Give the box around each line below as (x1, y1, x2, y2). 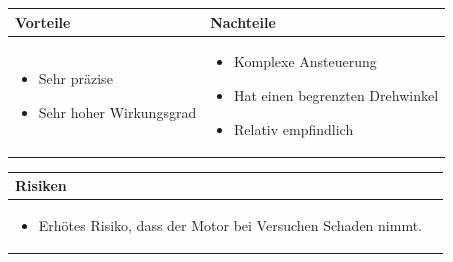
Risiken (15, 175, 67, 196)
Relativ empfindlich (233, 118, 354, 139)
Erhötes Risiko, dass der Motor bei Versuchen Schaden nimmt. (38, 214, 423, 235)
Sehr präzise (38, 68, 113, 89)
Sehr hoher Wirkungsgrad (38, 101, 197, 122)
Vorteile (15, 11, 71, 32)
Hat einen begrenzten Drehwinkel (233, 84, 439, 105)
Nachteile (210, 11, 276, 32)
